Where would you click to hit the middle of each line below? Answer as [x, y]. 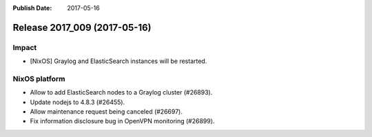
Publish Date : [32, 8]
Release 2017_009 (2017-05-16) [82, 27]
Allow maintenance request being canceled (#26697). [106, 112]
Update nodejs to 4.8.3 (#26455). [77, 102]
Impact [25, 47]
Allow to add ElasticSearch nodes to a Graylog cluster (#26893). [121, 92]
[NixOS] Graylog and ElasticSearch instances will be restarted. [118, 61]
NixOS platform [39, 79]
